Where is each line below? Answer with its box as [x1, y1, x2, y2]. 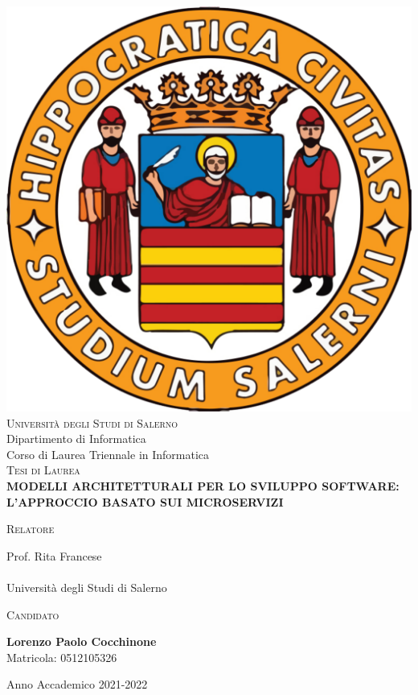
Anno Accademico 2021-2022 [6, 676, 148, 693]
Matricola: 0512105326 [6, 648, 117, 665]
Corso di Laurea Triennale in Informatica [6, 445, 210, 462]
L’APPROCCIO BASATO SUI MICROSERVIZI [6, 493, 284, 510]
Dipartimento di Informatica [6, 430, 146, 447]
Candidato [6, 606, 59, 623]
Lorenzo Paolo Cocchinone [6, 633, 157, 650]
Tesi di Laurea [6, 461, 80, 478]
